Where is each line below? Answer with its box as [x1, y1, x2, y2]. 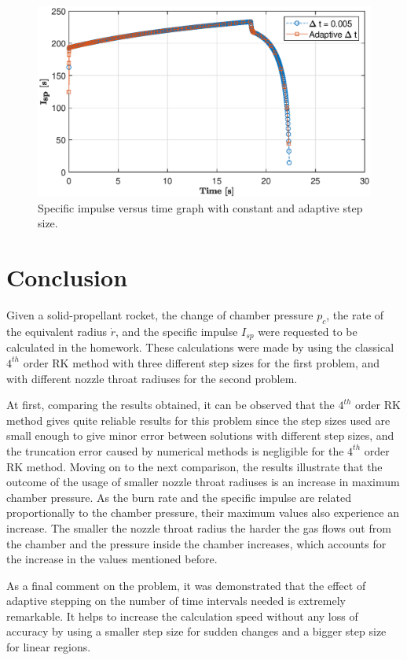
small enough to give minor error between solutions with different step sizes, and [6, 427, 394, 444]
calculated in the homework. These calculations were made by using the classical [6, 339, 394, 356]
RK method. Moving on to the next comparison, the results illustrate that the [6, 458, 383, 474]
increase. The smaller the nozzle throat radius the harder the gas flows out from [6, 519, 391, 536]
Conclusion [6, 261, 128, 293]
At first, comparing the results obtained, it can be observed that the [6, 396, 335, 413]
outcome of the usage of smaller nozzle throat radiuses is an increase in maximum [6, 474, 400, 490]
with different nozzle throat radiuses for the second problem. [6, 370, 298, 386]
